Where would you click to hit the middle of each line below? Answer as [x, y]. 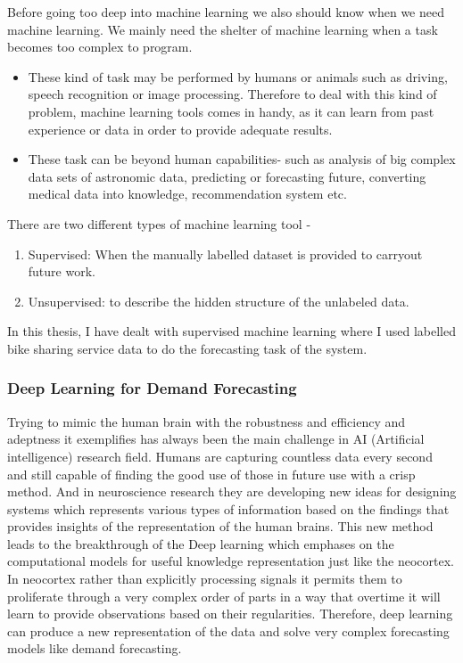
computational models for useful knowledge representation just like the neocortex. [231, 561]
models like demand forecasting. [95, 648]
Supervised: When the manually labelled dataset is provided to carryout [225, 254]
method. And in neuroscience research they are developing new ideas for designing [232, 491]
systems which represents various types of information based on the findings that [228, 508]
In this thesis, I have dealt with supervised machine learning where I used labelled [232, 331]
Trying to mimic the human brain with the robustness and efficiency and [207, 421]
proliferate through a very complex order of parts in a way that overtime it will [224, 596]
